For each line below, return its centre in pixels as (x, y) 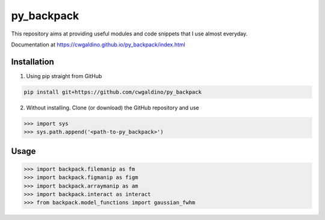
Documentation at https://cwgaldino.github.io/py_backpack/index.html (98, 44)
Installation (32, 62)
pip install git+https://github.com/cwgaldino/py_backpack (113, 92)
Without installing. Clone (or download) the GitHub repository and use (113, 108)
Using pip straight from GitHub (64, 76)
